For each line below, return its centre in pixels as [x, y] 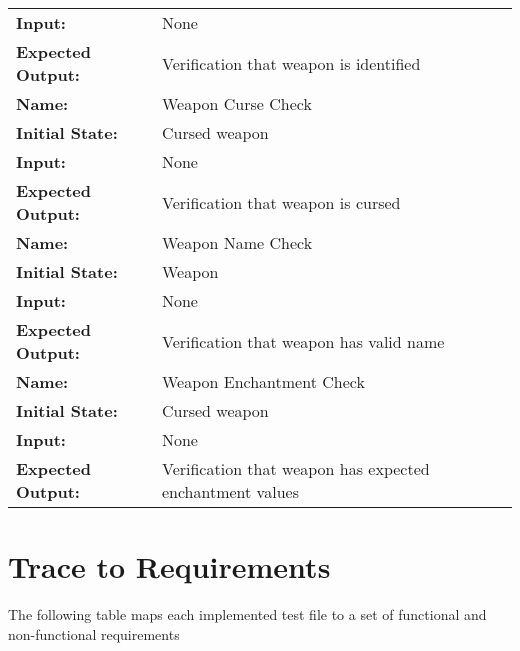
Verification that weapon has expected [295, 468]
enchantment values [230, 491]
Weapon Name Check [237, 242]
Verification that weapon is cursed [281, 202]
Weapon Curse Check [236, 103]
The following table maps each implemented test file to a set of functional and [247, 614]
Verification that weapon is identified [291, 63]
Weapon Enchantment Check [263, 381]
